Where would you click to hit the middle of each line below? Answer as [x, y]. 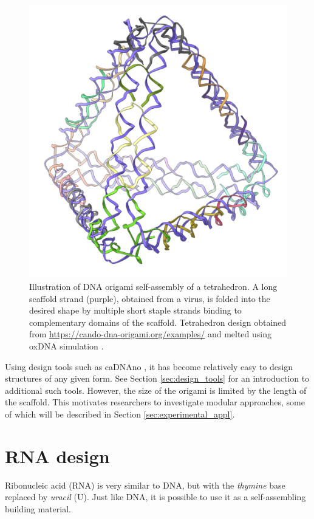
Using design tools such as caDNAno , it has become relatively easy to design [149, 366]
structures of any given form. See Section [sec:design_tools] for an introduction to [157, 378]
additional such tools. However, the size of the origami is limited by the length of [156, 390]
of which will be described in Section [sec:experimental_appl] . [120, 414]
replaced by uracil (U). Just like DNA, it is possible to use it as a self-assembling [155, 497]
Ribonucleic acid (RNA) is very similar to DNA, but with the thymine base [145, 485]
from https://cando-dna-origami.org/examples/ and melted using [151, 334]
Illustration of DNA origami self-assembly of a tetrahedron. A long [153, 287]
